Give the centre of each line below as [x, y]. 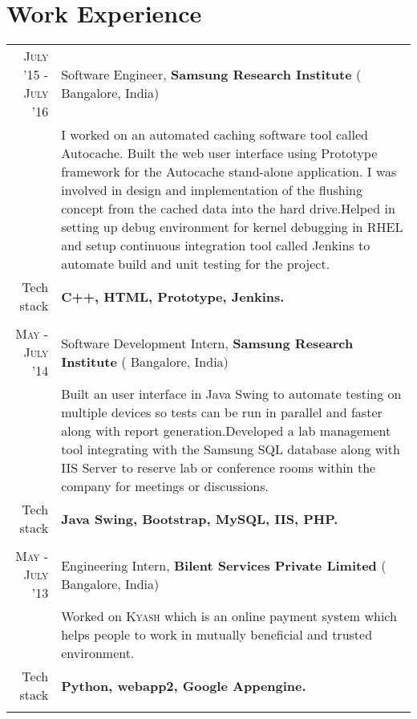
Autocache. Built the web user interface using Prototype [219, 153]
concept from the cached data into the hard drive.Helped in [228, 209]
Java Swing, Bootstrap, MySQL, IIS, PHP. [200, 518]
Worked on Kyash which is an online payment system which [229, 616]
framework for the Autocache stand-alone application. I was [229, 172]
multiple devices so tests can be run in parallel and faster [222, 412]
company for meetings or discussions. [165, 486]
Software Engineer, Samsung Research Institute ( [211, 75]
